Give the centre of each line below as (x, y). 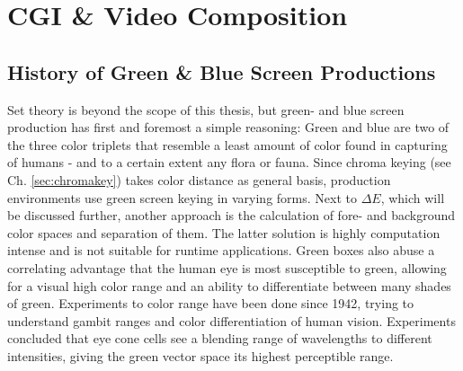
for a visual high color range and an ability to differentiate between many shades (229, 285)
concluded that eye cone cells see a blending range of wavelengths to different (220, 338)
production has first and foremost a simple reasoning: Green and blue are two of (228, 127)
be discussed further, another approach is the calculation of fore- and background (231, 215)
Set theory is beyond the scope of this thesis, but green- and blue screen (206, 109)
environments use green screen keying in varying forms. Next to (182, 197)
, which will (413, 197)
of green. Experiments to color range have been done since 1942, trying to (211, 303)
